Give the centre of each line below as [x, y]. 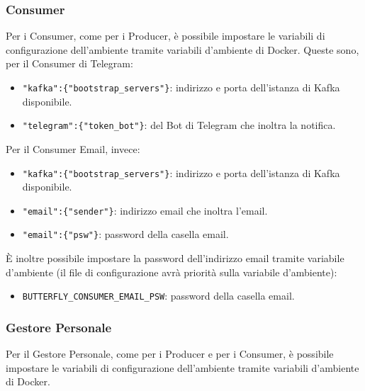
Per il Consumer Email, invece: [73, 148]
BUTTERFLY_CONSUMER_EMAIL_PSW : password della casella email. [158, 296]
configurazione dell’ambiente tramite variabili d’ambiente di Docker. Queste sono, [182, 49]
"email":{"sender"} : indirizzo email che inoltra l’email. [145, 210]
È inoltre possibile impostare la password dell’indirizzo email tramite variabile [175, 258]
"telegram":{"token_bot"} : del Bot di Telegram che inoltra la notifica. [179, 125]
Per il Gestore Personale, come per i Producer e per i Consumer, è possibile [170, 354]
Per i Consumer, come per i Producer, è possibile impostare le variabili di [165, 36]
